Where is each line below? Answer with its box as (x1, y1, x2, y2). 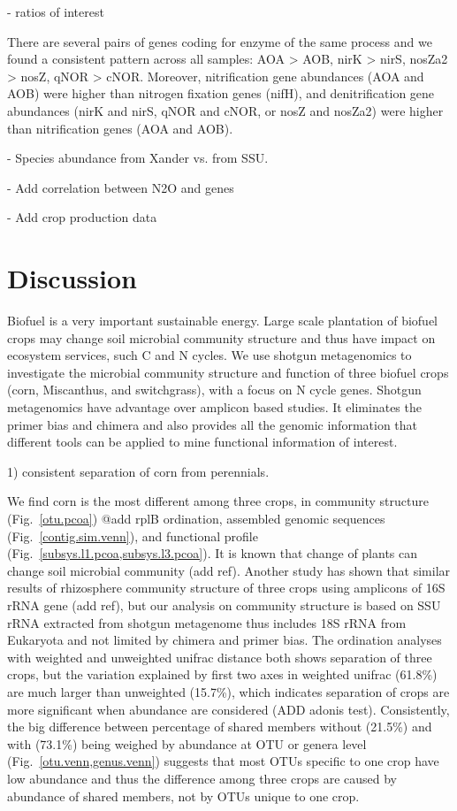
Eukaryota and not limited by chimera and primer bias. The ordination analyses (7, 631, 442, 649)
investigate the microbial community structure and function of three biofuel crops (7, 363, 449, 381)
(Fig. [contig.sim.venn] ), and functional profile (7, 526, 258, 545)
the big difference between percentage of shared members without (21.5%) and (7, 717, 432, 736)
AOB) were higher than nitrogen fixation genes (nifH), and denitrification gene (7, 84, 435, 103)
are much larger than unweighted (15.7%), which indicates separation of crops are (7, 682, 450, 700)
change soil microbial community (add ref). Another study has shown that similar (7, 561, 451, 579)
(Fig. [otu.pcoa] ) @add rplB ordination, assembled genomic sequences (7, 509, 385, 527)
